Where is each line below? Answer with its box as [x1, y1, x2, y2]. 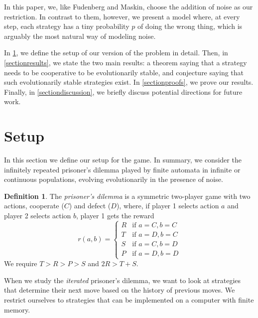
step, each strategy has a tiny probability [4, 21, 129, 31]
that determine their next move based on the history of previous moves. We [4, 285, 235, 295]
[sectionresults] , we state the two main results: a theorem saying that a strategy [4, 57, 247, 67]
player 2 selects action [4, 210, 71, 221]
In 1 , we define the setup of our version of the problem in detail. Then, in [4, 47, 228, 58]
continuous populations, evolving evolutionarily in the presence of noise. [4, 174, 223, 184]
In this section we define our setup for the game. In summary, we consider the [4, 155, 242, 165]
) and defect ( [69, 200, 111, 211]
